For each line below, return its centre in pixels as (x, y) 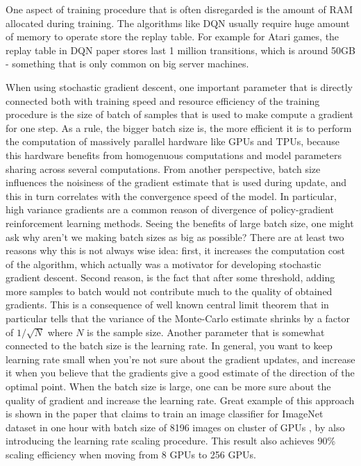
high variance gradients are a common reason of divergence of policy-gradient (170, 209)
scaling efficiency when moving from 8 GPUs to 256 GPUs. (131, 454)
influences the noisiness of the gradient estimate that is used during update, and (176, 182)
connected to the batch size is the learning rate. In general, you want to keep (169, 346)
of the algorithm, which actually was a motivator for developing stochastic (163, 264)
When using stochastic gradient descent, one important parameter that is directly (179, 86)
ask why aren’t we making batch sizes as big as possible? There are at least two (175, 236)
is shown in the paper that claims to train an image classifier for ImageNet (165, 414)
